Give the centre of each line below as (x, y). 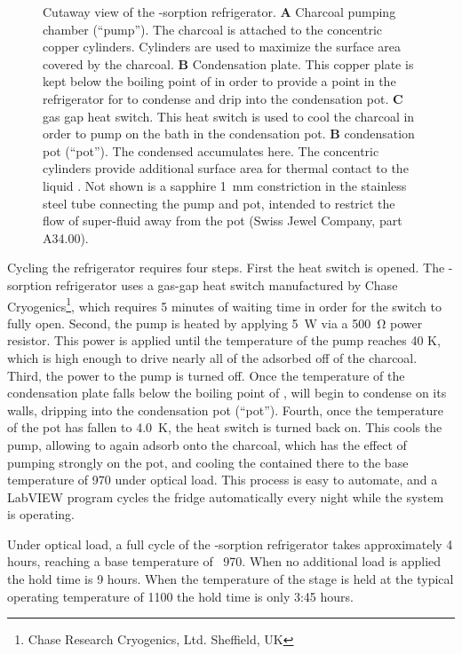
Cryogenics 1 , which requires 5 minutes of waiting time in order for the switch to (224, 304)
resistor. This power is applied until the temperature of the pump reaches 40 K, (224, 340)
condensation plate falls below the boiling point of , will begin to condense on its (227, 393)
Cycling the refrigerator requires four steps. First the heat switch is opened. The (226, 268)
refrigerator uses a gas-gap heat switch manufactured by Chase (227, 284)
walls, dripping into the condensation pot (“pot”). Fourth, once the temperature (225, 410)
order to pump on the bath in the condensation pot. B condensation (229, 134)
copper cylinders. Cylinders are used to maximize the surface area (222, 47)
